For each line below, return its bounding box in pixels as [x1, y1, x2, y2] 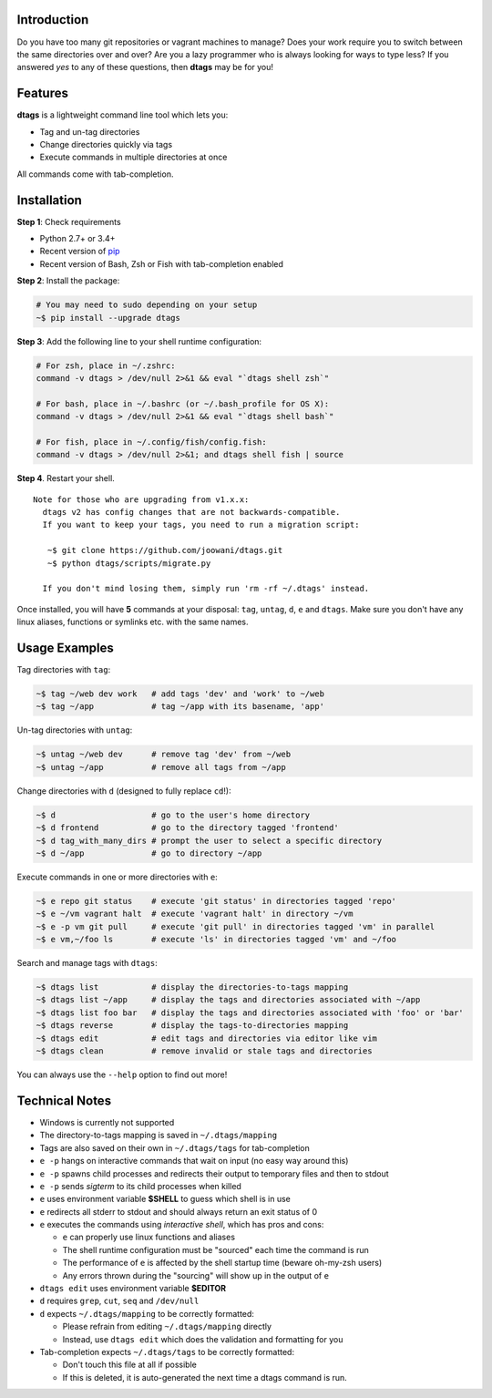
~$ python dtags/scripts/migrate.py [46, 558, 211, 569]
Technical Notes [16, 1093, 112, 1108]
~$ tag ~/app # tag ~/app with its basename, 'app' [36, 702, 325, 712]
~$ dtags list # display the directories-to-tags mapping [36, 982, 349, 992]
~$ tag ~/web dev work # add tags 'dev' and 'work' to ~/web [36, 689, 325, 699]
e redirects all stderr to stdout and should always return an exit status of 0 [39, 1206, 318, 1217]
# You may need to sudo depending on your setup [36, 300, 258, 310]
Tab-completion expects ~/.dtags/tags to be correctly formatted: [39, 1346, 295, 1357]
